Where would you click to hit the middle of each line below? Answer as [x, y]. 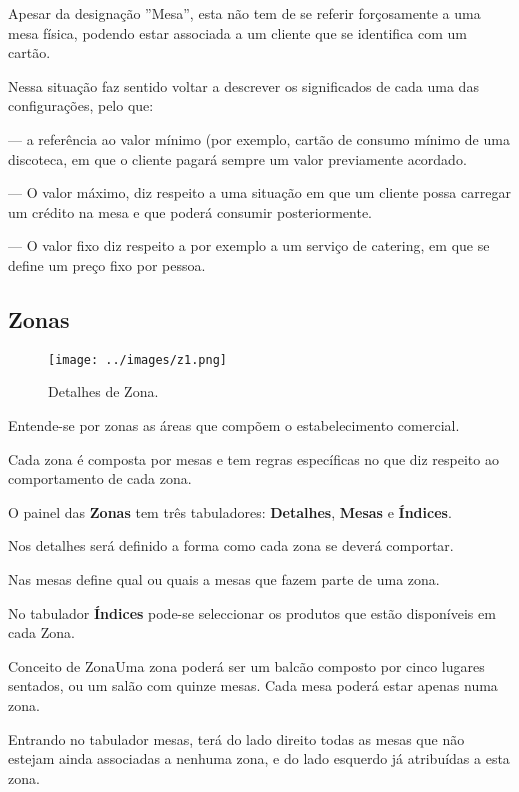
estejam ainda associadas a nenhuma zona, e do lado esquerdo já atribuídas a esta [259, 758]
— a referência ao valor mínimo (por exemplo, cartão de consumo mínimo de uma [259, 138]
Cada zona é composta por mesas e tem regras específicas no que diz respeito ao [253, 458]
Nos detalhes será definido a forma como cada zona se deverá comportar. [231, 545]
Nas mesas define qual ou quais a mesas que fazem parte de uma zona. [224, 578]
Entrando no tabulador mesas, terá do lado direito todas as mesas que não [236, 738]
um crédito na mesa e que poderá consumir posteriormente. [190, 211]
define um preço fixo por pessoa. [107, 264]
